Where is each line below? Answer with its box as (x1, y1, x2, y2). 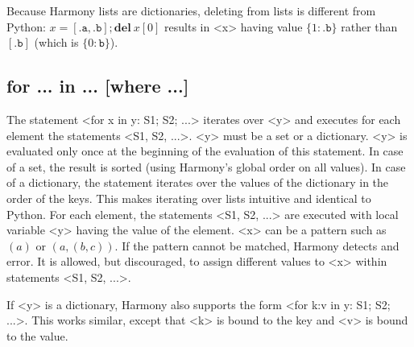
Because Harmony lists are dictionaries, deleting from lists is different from (6, 2, 376, 19)
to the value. (6, 327, 68, 344)
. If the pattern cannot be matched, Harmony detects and (114, 237, 400, 254)
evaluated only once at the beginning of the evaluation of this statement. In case (6, 143, 404, 159)
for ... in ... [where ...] (6, 73, 189, 98)
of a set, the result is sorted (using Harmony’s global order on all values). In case (6, 158, 406, 175)
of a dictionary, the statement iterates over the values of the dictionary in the (6, 174, 389, 191)
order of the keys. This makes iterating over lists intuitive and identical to (6, 189, 371, 206)
